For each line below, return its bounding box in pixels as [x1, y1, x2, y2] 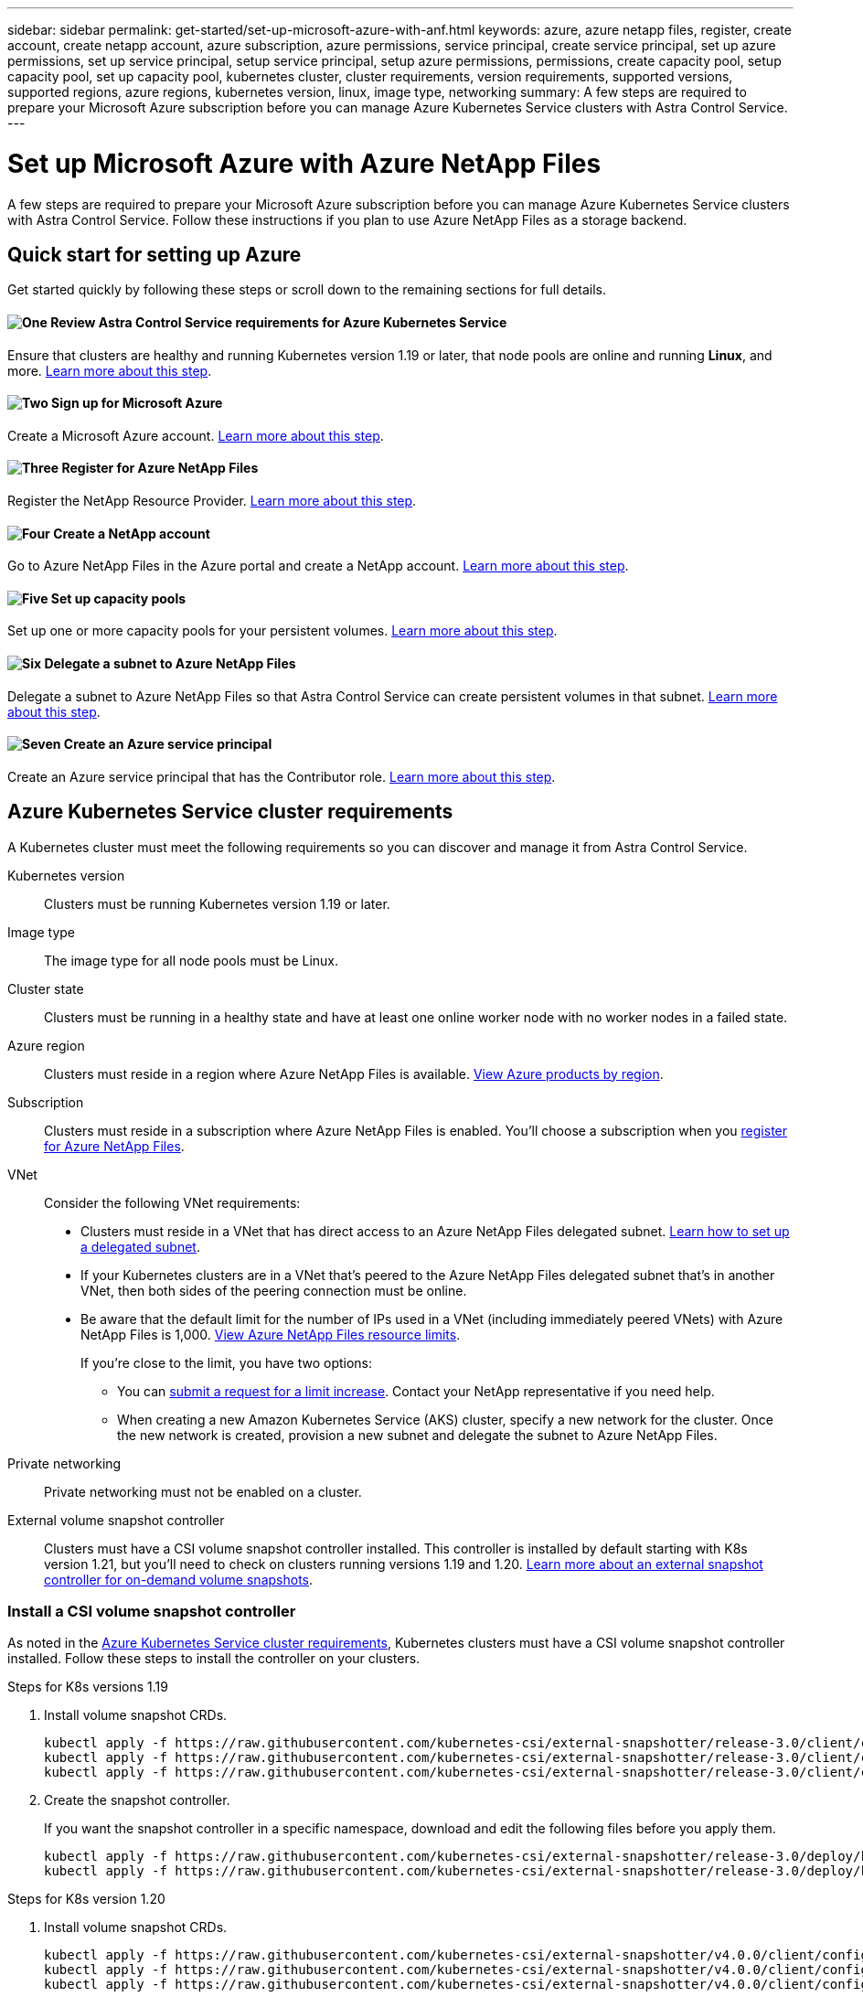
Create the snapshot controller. [44, 1792, 230, 1809]
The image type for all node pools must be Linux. [44, 952, 339, 968]
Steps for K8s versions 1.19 [7, 1679, 168, 1695]
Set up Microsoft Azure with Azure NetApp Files [7, 147, 602, 179]
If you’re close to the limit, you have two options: [80, 1354, 373, 1371]
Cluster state [7, 980, 84, 997]
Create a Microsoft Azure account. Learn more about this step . [7, 427, 384, 443]
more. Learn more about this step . [7, 362, 212, 379]
